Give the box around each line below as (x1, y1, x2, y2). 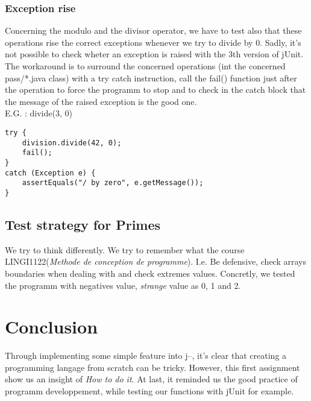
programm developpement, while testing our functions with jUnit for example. (5, 385, 294, 397)
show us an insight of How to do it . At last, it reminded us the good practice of (5, 373, 298, 385)
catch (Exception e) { (5, 168, 96, 177)
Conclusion (5, 314, 98, 339)
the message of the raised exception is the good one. (5, 95, 197, 107)
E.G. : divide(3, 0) (5, 107, 72, 119)
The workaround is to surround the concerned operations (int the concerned (5, 60, 286, 72)
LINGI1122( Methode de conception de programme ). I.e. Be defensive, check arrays (5, 255, 306, 268)
